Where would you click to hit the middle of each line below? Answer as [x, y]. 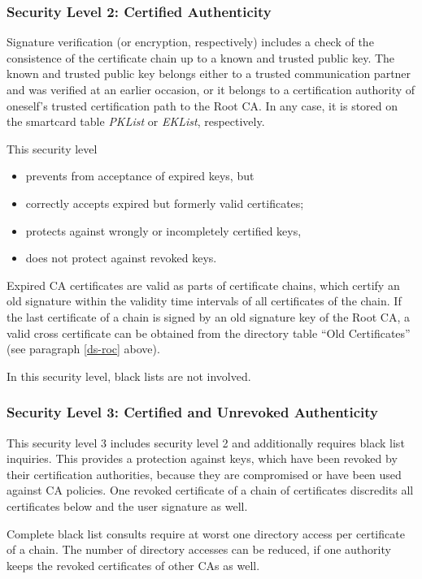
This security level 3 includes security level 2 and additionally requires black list [206, 442]
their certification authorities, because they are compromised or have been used [204, 474]
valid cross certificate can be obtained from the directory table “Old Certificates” [209, 333]
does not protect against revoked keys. [121, 258]
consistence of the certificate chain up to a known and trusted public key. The [201, 57]
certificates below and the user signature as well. [127, 506]
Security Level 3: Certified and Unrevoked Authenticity [192, 412]
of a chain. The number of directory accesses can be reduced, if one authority [199, 549]
